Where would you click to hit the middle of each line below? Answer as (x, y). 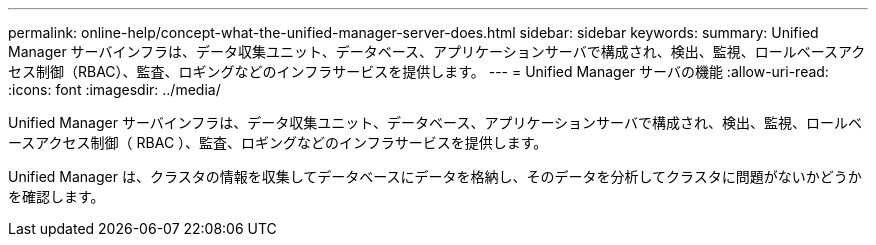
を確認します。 (56, 196)
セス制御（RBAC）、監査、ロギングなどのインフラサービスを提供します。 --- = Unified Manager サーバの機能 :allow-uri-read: (418, 71)
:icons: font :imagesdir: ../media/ (114, 89)
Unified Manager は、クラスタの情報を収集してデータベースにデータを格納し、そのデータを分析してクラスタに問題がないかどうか (435, 176)
